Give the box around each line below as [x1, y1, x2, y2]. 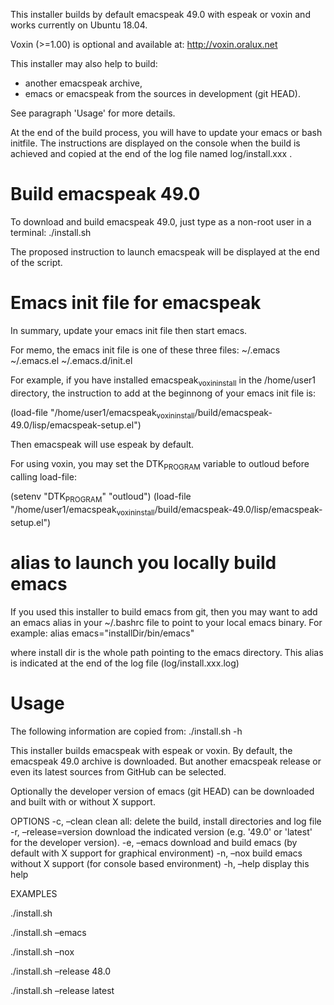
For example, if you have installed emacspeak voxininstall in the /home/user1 [10, 374, 317, 388]
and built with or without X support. [10, 795, 156, 808]
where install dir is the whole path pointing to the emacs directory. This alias [10, 646, 324, 658]
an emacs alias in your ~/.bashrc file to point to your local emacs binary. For [10, 616, 323, 628]
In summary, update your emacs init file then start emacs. [10, 324, 248, 336]
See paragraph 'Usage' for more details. [10, 107, 176, 119]
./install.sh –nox [10, 945, 75, 958]
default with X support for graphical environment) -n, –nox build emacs [10, 847, 303, 859]
